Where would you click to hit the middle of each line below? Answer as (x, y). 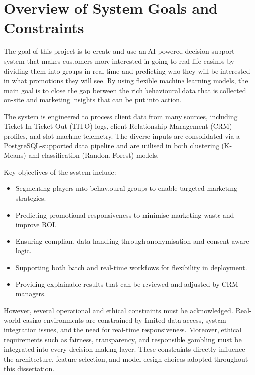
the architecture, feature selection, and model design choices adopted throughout (126, 358)
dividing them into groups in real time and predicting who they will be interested (127, 70)
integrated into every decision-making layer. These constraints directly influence (125, 349)
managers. (31, 294)
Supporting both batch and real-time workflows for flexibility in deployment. (131, 267)
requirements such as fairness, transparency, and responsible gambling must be (123, 339)
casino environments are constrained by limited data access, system (125, 320)
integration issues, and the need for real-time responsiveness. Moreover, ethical (123, 329)
